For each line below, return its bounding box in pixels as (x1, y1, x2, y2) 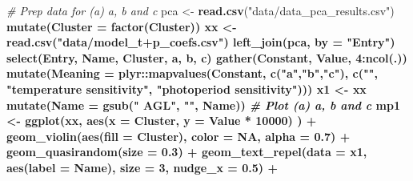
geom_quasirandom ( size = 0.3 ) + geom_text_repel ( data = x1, (6, 143, 367, 160)
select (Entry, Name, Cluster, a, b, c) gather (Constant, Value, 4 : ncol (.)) (6, 49, 407, 66)
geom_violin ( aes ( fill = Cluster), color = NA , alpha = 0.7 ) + (6, 127, 351, 144)
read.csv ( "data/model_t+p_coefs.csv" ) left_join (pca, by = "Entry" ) (6, 34, 395, 50)
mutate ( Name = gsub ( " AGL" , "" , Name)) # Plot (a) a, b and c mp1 (6, 96, 401, 113)
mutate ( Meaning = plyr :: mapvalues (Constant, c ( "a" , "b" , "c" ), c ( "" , (6, 65, 378, 82)
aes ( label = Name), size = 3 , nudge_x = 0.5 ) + (6, 159, 278, 175)
